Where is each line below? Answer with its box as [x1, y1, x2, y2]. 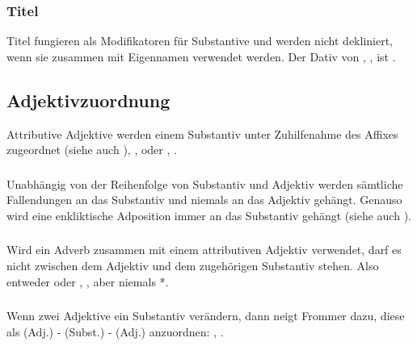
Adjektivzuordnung [6, 87, 171, 112]
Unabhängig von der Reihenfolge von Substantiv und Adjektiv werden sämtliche [6, 175, 403, 192]
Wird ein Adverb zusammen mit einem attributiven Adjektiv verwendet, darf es [6, 241, 402, 258]
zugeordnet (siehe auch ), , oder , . [6, 141, 177, 158]
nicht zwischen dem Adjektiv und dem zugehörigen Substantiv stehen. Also [6, 257, 379, 274]
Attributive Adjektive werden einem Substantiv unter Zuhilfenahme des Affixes [6, 125, 398, 142]
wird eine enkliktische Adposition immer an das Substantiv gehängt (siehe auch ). [6, 206, 411, 223]
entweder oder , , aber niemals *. [6, 273, 169, 290]
